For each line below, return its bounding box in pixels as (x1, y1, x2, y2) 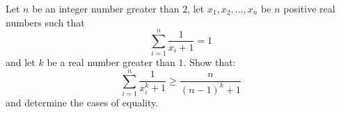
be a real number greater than (47, 55, 175, 70)
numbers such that (6, 15, 85, 29)
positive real (283, 1, 335, 15)
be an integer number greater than (32, 1, 180, 15)
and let (6, 55, 35, 70)
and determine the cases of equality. (6, 95, 159, 110)
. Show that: (183, 55, 236, 70)
